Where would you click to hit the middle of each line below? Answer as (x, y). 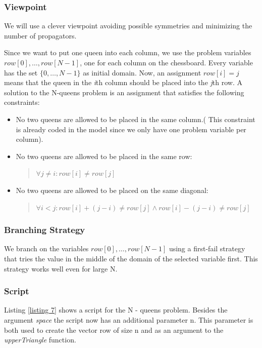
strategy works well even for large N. (61, 268)
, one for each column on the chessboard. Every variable (166, 62)
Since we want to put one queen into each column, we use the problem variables (128, 52)
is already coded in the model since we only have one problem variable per (131, 129)
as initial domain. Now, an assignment (142, 72)
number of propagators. (40, 35)
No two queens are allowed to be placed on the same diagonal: (112, 190)
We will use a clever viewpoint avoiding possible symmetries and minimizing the (128, 26)
